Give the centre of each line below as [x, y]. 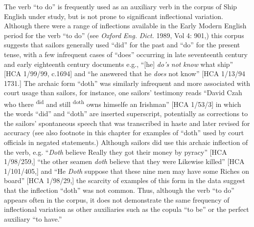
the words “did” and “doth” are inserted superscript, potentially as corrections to [126, 113]
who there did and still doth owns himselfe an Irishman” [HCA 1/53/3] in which [123, 103]
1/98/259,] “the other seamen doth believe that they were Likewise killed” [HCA [124, 161]
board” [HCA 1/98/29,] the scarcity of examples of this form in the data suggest [125, 180]
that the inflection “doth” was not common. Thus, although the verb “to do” [119, 190]
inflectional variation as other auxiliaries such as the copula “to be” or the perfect [127, 209]
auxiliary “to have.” [33, 218]
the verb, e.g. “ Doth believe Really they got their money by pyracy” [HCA [115, 152]
